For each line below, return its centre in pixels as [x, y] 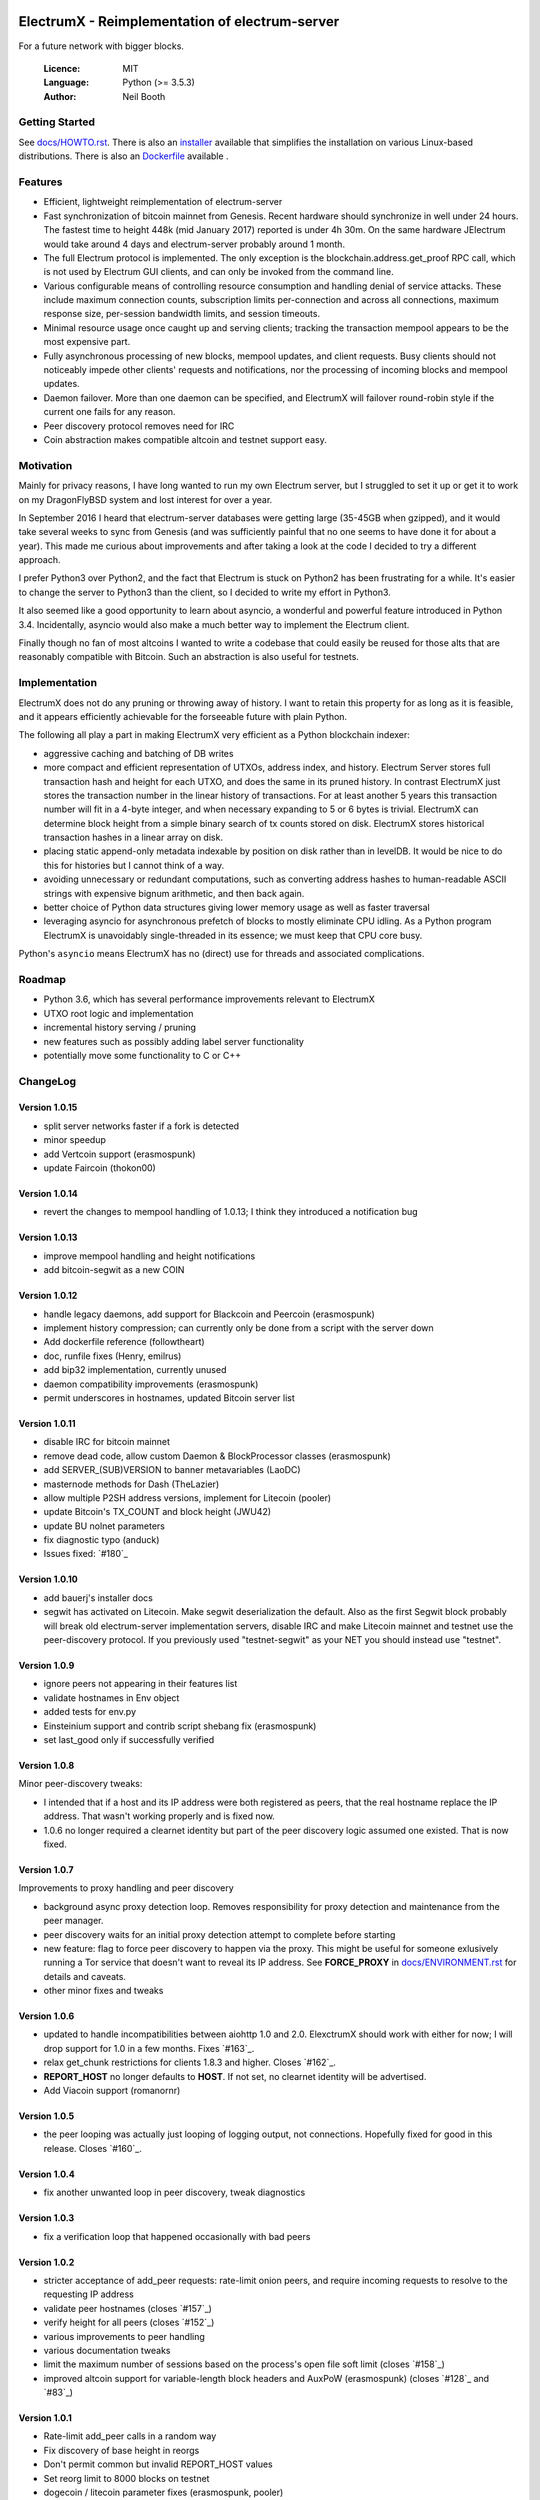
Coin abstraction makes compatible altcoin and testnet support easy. [185, 439]
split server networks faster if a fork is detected [141, 1126]
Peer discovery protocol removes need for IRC [139, 426]
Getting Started [56, 122]
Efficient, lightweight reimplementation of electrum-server [163, 202]
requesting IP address [88, 2294]
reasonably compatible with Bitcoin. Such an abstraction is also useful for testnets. [189, 657]
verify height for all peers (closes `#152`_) [129, 2322]
